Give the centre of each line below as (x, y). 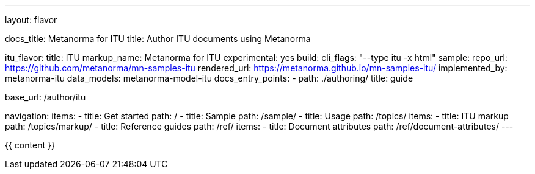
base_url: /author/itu (45, 97)
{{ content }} (30, 145)
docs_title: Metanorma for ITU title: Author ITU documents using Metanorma (158, 39)
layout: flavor (31, 20)
